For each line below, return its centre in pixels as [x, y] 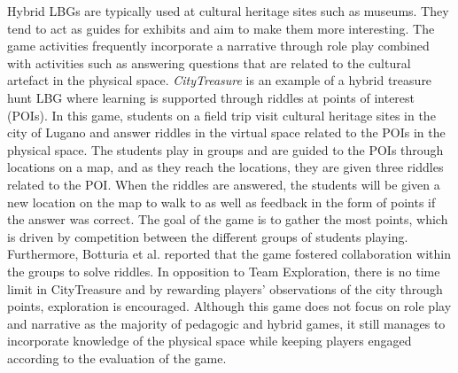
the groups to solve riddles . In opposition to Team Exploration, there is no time [224, 271]
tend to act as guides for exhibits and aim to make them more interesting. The [221, 28]
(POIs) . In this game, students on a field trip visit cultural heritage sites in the [221, 115]
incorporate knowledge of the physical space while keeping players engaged [210, 341]
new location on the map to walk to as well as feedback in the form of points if [221, 202]
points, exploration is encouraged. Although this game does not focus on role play [229, 306]
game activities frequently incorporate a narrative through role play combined [218, 46]
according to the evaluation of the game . [117, 357]
